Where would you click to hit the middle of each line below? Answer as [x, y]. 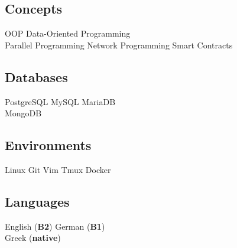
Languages [37, 201]
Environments [48, 145]
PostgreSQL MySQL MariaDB [60, 101]
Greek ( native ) [33, 238]
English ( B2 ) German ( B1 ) [55, 226]
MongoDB [23, 113]
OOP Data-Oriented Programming [68, 33]
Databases [36, 76]
